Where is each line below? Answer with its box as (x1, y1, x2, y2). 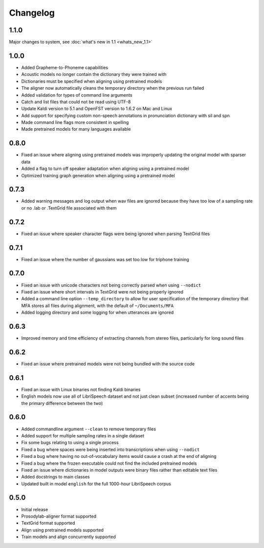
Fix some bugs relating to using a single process (21, 440, 119, 446)
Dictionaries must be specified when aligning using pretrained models (21, 78, 162, 84)
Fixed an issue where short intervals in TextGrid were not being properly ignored (21, 289, 183, 295)
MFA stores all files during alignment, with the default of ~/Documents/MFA (21, 303, 174, 309)
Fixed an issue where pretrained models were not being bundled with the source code (21, 360, 195, 367)
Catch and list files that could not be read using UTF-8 (21, 98, 131, 105)
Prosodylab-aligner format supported (21, 513, 97, 519)
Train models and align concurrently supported (21, 534, 116, 540)
